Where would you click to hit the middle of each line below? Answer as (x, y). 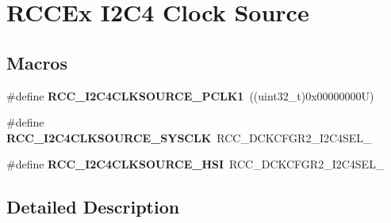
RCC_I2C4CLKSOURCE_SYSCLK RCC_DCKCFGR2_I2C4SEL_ (189, 137)
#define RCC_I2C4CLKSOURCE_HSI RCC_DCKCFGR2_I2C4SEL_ (195, 164)
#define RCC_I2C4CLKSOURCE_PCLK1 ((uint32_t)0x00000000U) (190, 95)
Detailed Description (93, 207)
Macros (37, 62)
